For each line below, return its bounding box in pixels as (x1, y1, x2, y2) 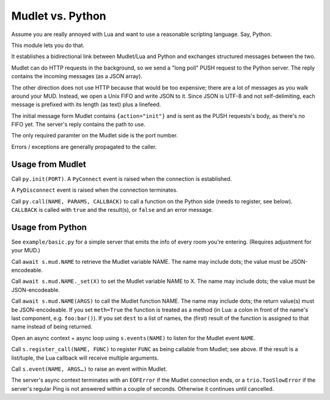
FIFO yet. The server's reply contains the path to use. (11, 121, 146, 128)
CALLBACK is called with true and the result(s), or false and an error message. (11, 206, 213, 213)
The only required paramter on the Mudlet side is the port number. (11, 132, 178, 139)
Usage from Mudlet (11, 159, 87, 169)
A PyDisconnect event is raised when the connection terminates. (11, 186, 178, 194)
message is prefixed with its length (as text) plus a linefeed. (11, 101, 161, 108)
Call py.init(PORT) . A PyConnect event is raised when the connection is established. (11, 175, 232, 183)
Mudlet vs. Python (11, 9, 106, 23)
